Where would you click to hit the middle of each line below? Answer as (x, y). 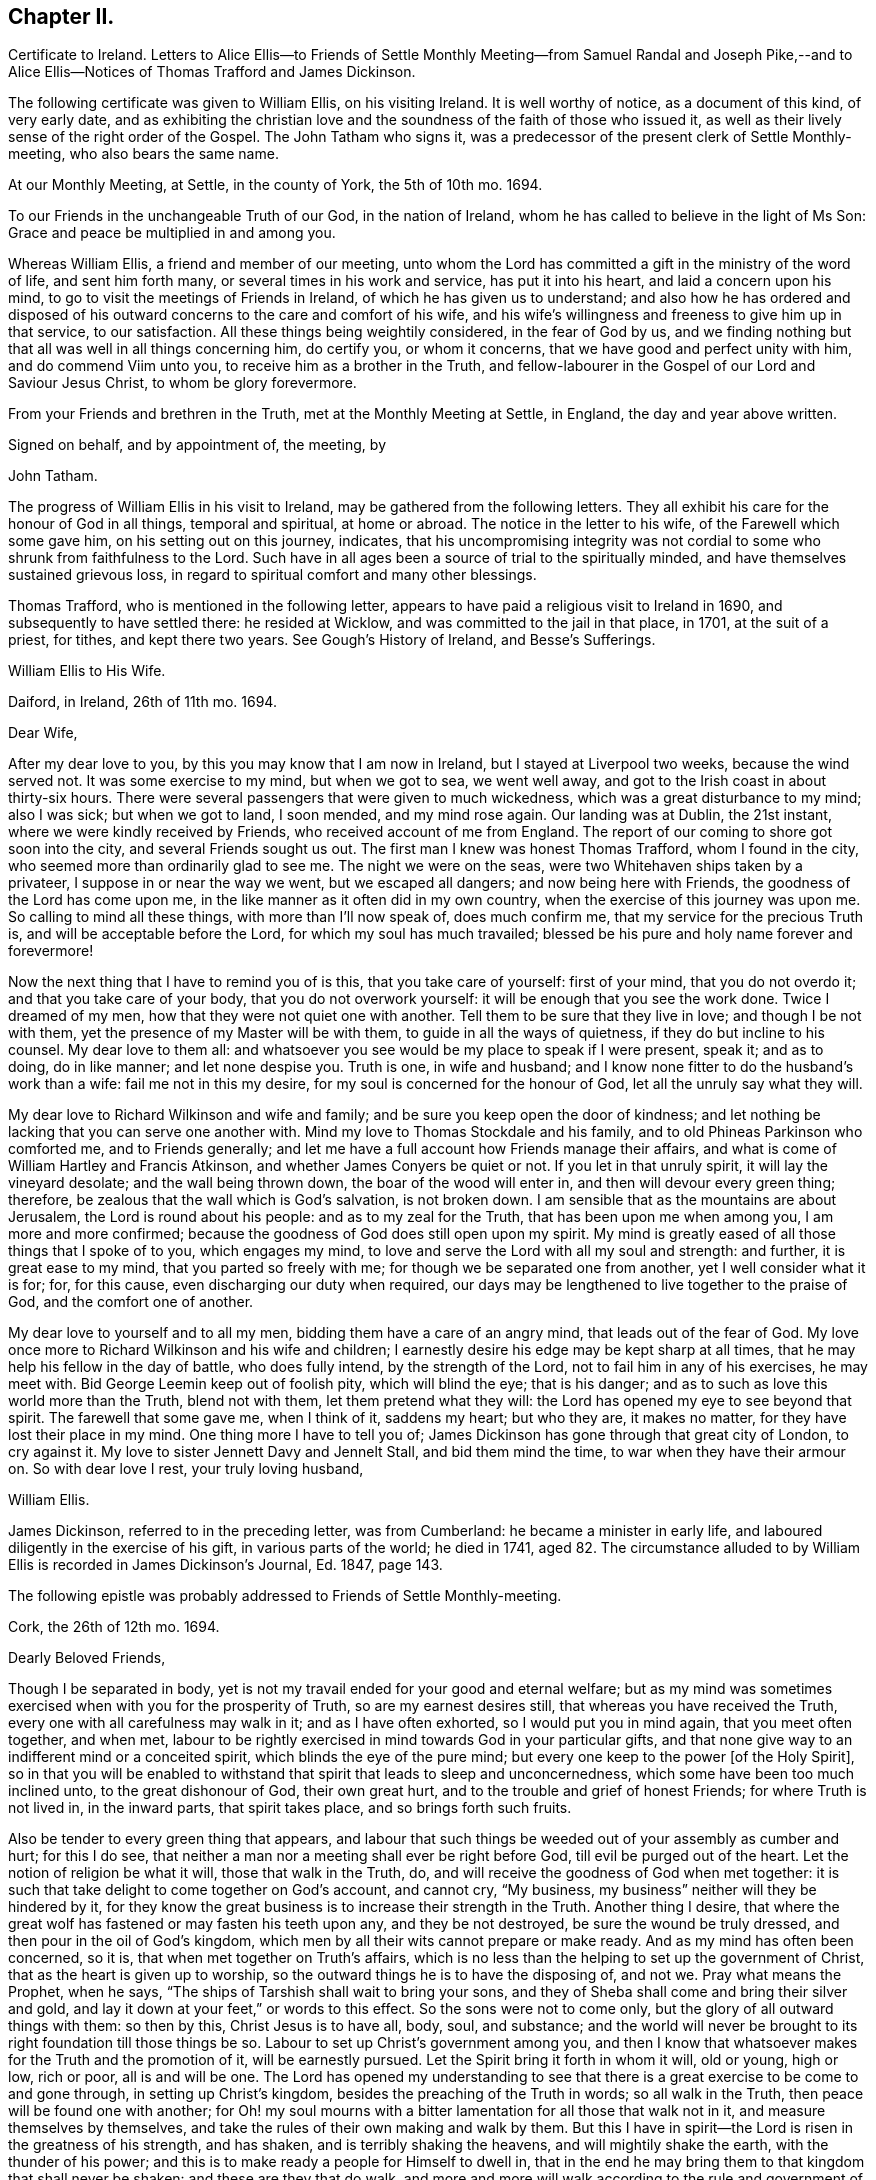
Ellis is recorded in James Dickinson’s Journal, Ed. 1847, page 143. (225, 1565)
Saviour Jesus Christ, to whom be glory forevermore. (182, 383)
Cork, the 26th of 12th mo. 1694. (114, 1627)
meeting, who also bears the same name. (143, 154)
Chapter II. (61, 16)
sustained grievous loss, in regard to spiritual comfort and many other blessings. (272, 575)
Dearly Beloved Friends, (87, 1658)
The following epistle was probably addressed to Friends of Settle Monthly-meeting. (285, 1596)
